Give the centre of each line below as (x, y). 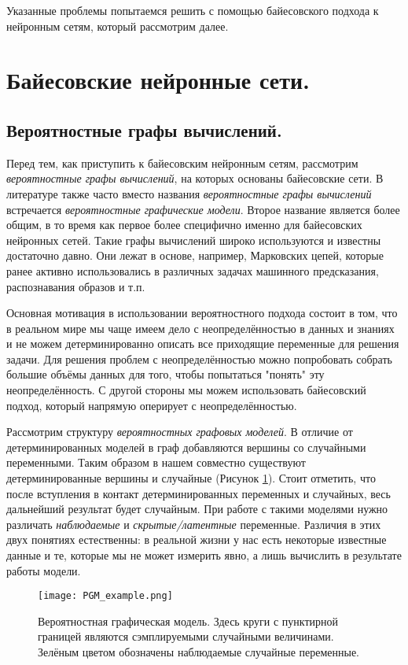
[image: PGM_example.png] (105, 596)
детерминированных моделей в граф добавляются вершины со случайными (186, 447)
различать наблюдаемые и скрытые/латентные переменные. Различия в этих (194, 524)
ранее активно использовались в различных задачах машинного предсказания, (193, 270)
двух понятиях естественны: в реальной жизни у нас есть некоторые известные (197, 539)
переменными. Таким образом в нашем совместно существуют (156, 462)
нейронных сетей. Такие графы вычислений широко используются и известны (194, 240)
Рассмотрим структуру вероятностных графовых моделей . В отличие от (180, 432)
